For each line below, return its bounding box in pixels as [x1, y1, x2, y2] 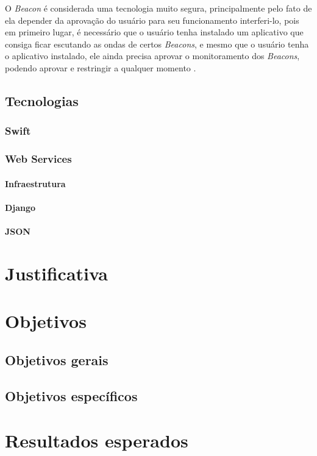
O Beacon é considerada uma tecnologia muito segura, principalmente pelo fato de [5, 2, 312, 14]
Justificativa [5, 260, 108, 285]
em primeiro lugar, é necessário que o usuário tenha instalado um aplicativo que [5, 26, 304, 38]
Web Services [5, 151, 72, 166]
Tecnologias [5, 91, 79, 110]
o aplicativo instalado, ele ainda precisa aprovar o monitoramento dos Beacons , [5, 49, 300, 62]
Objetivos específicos [5, 386, 138, 405]
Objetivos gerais [5, 350, 109, 369]
